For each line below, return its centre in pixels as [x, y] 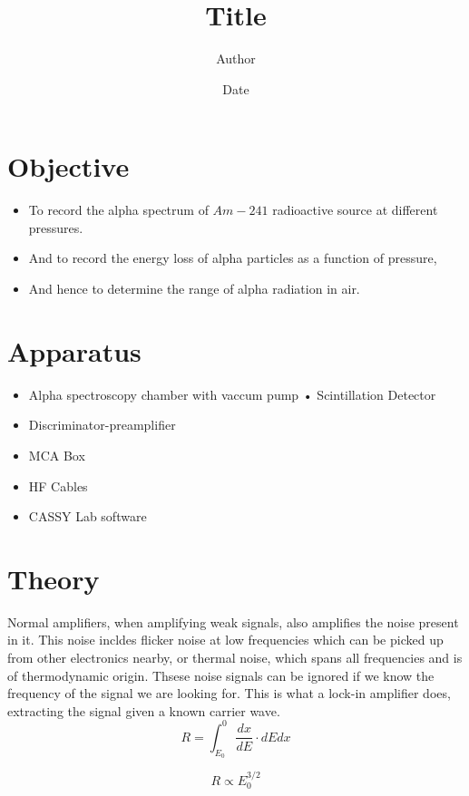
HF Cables [58, 485]
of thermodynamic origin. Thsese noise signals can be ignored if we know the [221, 675]
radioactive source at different [355, 210]
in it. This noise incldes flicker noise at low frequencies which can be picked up [225, 640]
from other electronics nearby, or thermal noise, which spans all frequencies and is [235, 658]
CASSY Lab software [88, 516]
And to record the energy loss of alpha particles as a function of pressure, [233, 258]
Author [236, 58]
